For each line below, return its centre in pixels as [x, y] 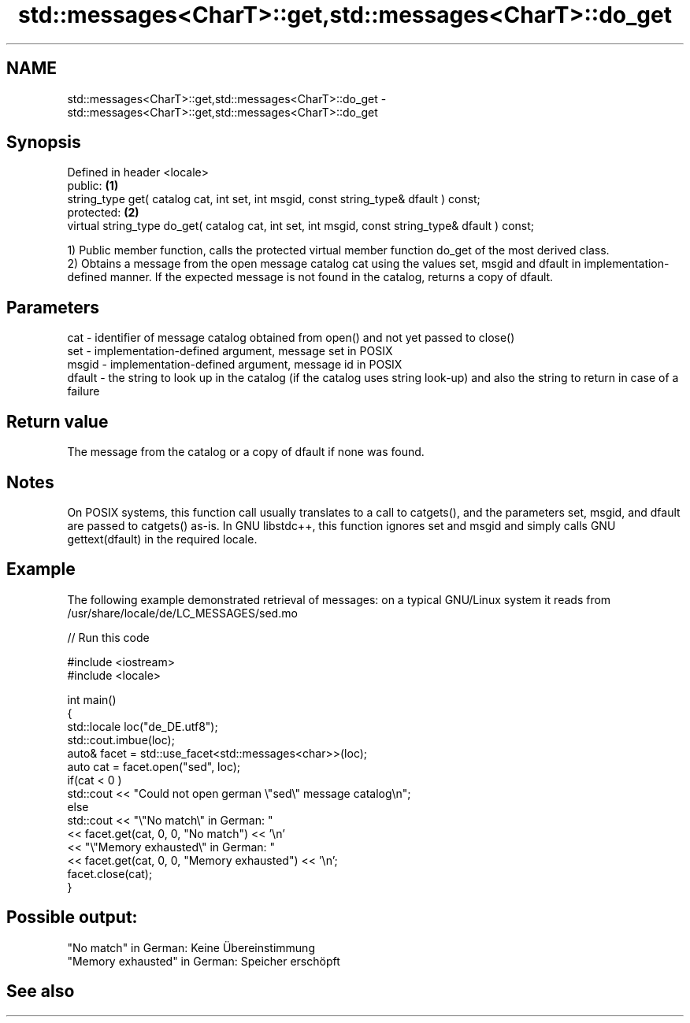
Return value [57, 421]
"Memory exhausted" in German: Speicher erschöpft [204, 961]
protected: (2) [103, 213]
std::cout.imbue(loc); [121, 739]
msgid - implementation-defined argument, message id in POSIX [235, 365]
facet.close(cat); [110, 873]
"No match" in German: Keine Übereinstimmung [191, 947]
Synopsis [44, 143]
